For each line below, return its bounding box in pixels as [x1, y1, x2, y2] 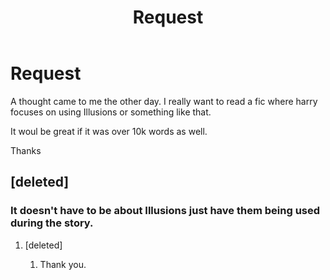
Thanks [10, 144, 42, 156]
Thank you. [39, 258, 87, 270]
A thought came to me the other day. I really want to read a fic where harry [10, 95, 318, 107]
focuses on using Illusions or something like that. [10, 106, 212, 118]
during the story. [10, 216, 94, 230]
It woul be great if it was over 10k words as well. [10, 125, 208, 137]
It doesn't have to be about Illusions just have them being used [10, 204, 321, 218]
